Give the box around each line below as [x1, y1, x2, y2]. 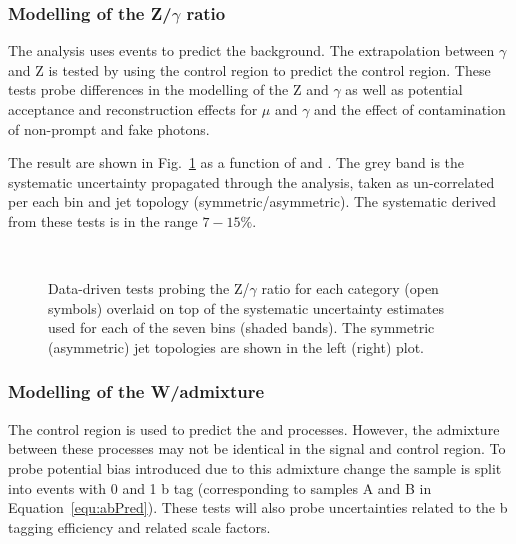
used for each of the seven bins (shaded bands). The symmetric [48, 317, 435, 338]
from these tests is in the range [8, 210, 198, 231]
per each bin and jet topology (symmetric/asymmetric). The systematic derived [8, 191, 497, 212]
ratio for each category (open [261, 278, 439, 299]
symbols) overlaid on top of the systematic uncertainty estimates [48, 297, 445, 318]
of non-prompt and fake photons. [8, 118, 210, 139]
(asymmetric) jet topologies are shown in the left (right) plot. [48, 336, 425, 357]
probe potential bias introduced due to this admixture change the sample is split [8, 457, 502, 478]
